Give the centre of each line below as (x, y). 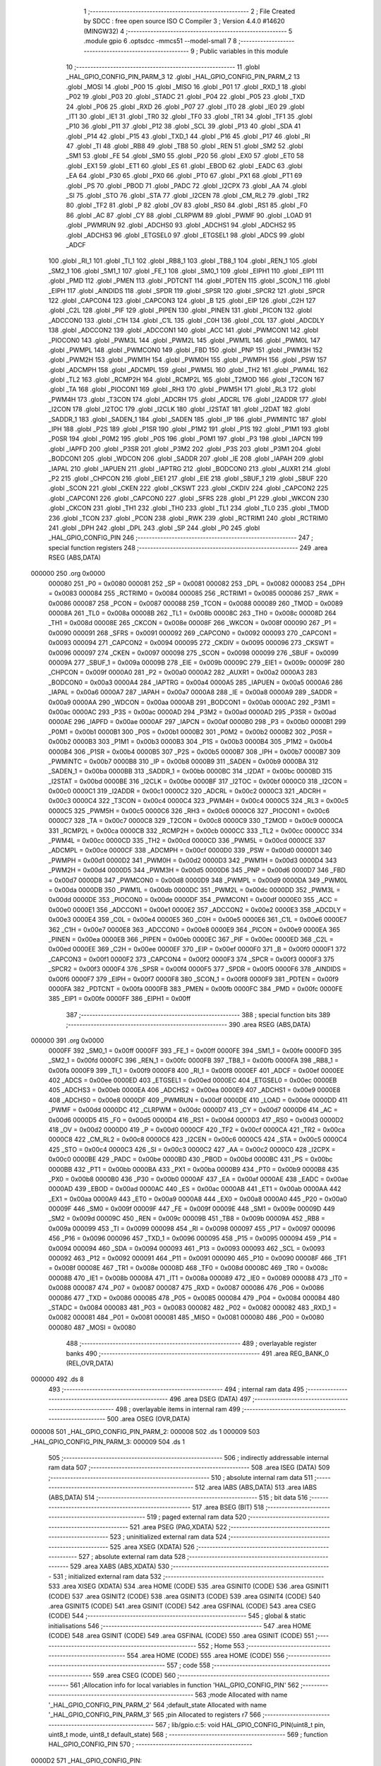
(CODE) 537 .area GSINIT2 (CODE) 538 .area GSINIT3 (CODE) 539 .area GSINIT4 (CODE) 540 (185, 1596)
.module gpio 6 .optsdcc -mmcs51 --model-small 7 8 (161, 41)
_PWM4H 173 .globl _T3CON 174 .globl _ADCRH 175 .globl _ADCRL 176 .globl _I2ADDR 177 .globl (188, 399)
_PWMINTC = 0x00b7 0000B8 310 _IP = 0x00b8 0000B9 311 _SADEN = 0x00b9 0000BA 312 (183, 761)
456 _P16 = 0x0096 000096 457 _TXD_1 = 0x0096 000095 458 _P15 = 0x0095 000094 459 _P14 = (193, 1238)
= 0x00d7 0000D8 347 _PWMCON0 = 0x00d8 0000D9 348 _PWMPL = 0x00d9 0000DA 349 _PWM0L (198, 880)
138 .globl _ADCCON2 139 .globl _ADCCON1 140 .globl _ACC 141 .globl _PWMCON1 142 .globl (183, 330)
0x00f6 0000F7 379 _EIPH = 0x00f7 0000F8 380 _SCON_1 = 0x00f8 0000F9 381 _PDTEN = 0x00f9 (193, 979)
